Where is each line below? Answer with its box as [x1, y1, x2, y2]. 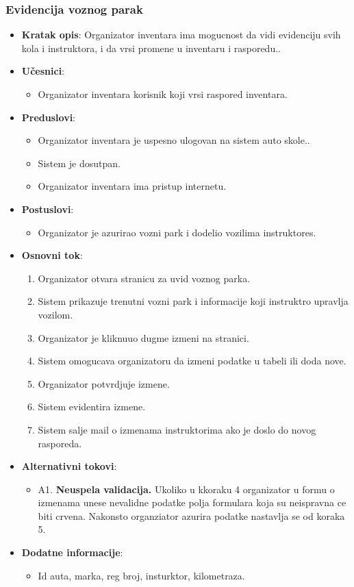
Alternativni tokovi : [21, 459, 117, 473]
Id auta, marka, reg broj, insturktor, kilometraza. [38, 568, 245, 582]
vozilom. [38, 307, 73, 321]
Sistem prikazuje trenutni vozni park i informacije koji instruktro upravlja [38, 294, 349, 308]
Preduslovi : [21, 110, 76, 124]
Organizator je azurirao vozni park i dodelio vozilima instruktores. [38, 225, 316, 239]
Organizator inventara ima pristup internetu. [38, 179, 227, 193]
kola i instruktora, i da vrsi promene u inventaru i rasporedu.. [21, 40, 281, 55]
